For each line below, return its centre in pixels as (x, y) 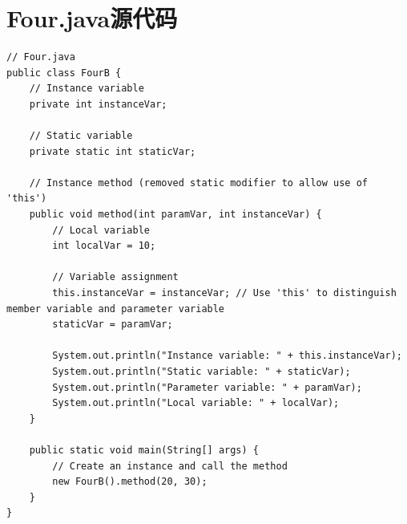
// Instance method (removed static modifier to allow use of (199, 183)
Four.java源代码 (92, 18)
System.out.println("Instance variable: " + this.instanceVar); (227, 356)
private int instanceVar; (98, 104)
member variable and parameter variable (116, 309)
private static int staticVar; (113, 151)
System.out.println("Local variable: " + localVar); (196, 403)
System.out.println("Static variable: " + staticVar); (201, 372)
